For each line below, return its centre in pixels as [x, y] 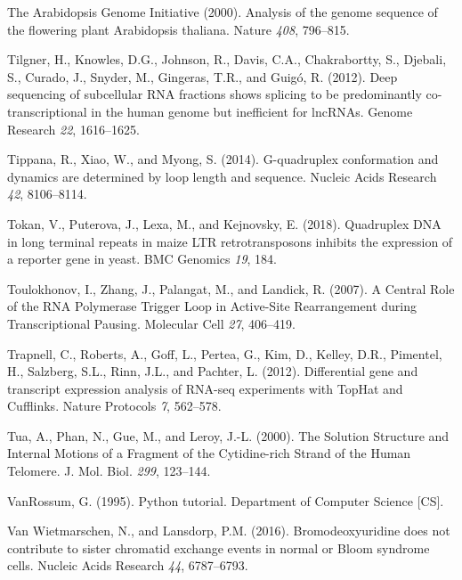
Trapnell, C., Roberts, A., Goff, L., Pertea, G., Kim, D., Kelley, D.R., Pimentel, [225, 353]
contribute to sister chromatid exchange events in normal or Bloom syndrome [219, 547]
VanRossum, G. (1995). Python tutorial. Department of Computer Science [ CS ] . [226, 500]
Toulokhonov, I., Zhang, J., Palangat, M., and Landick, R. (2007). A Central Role [231, 288]
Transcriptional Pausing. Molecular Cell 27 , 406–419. [151, 323]
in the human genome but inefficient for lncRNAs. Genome [252, 111]
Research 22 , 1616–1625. [73, 129]
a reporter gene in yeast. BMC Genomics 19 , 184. [142, 259]
